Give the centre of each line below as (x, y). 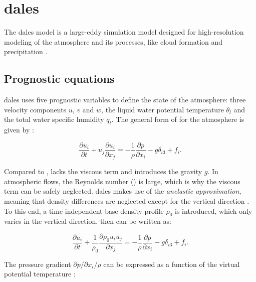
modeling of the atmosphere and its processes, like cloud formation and (113, 41)
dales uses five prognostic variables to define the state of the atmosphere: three (125, 100)
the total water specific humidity (54, 119)
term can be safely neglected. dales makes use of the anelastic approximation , (123, 191)
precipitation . (26, 51)
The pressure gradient (38, 264)
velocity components (35, 109)
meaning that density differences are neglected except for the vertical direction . (127, 200)
